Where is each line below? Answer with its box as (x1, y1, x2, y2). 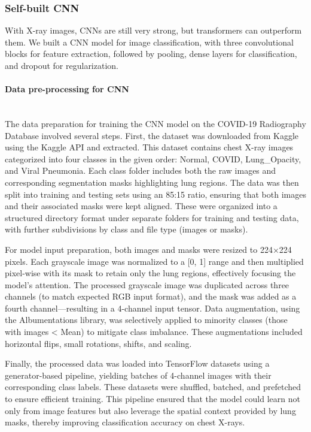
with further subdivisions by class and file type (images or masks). (5, 223, 248, 235)
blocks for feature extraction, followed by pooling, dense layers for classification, (5, 47, 297, 60)
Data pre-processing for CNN (5, 83, 129, 95)
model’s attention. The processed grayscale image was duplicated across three (5, 278, 289, 291)
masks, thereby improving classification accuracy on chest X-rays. (5, 416, 245, 428)
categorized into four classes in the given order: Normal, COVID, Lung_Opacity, (5, 152, 301, 165)
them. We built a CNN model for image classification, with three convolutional (5, 35, 294, 48)
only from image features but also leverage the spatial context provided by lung (5, 404, 296, 416)
